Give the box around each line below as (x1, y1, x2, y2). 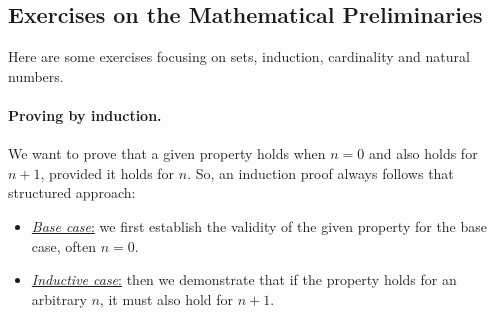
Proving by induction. (8, 104, 162, 125)
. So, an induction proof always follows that (187, 162, 454, 183)
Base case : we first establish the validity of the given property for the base (31, 215, 488, 236)
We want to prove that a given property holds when (8, 143, 326, 164)
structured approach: (8, 182, 136, 203)
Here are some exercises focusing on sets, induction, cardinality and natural (8, 46, 470, 67)
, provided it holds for (40, 162, 175, 183)
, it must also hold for (99, 288, 234, 309)
